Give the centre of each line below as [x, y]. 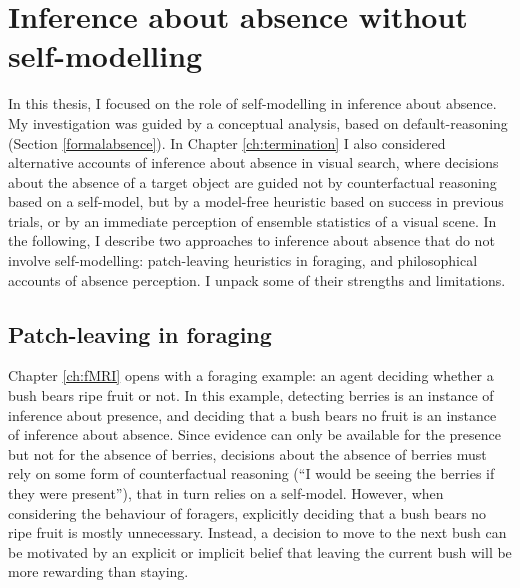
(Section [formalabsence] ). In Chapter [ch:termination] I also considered [227, 142]
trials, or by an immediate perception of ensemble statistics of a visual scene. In [252, 220]
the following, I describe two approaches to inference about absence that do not [251, 240]
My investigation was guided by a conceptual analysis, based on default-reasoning [258, 122]
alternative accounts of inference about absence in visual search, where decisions [253, 162]
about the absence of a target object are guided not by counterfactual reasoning [252, 181]
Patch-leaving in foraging [140, 333]
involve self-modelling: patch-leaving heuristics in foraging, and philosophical [243, 260]
